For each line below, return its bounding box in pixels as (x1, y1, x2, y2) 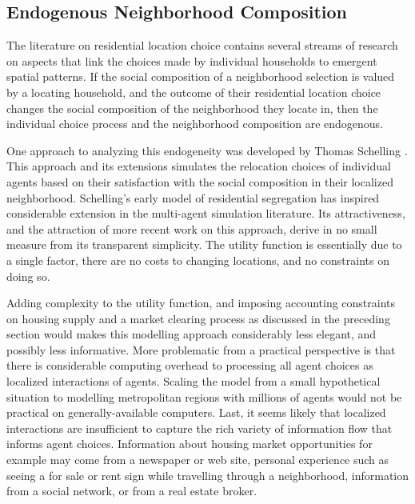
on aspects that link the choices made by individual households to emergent (6, 52, 377, 69)
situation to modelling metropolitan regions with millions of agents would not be (6, 388, 402, 405)
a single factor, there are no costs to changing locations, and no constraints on (6, 251, 389, 268)
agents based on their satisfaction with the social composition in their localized (6, 173, 393, 190)
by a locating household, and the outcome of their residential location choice (6, 83, 381, 100)
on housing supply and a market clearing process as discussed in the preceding (6, 310, 390, 326)
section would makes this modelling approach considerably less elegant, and (6, 326, 377, 342)
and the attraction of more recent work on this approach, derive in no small (6, 220, 377, 237)
